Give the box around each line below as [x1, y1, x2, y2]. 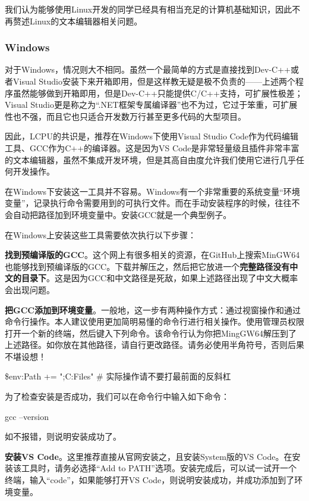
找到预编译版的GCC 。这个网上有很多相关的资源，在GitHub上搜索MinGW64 [5, 248, 300, 261]
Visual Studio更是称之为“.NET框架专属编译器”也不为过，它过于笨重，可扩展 [5, 98, 298, 111]
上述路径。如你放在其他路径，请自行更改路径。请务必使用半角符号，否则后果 [5, 338, 304, 351]
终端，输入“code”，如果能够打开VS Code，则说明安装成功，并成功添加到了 [5, 474, 295, 486]
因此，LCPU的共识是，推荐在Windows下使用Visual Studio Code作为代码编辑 [5, 130, 299, 142]
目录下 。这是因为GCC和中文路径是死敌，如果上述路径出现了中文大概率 [21, 272, 298, 284]
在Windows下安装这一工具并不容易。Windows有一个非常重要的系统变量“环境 [5, 185, 300, 197]
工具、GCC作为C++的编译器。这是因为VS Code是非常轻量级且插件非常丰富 [5, 141, 299, 154]
